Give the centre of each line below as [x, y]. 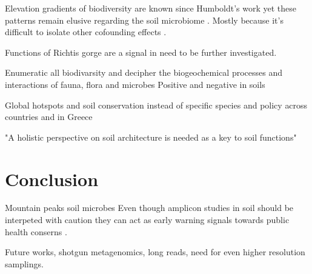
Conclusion [52, 179]
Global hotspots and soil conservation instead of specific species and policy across [156, 105]
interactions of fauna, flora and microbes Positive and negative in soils [135, 84]
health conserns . [36, 231]
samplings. [24, 263]
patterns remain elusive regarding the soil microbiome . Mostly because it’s [144, 20]
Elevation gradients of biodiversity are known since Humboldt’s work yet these [151, 8]
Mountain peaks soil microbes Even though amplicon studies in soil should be [149, 208]
